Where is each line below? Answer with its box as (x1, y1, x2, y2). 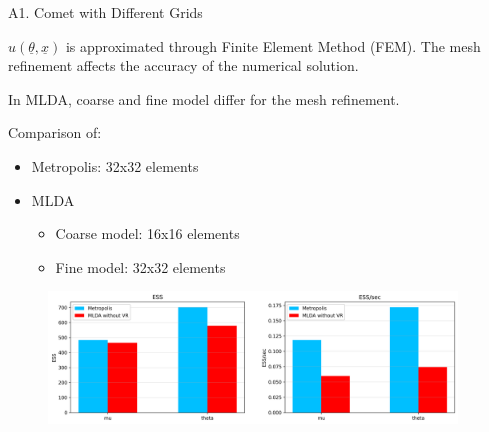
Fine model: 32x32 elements (55, 256, 226, 277)
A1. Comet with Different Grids (8, 2, 203, 22)
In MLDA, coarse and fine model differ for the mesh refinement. (8, 88, 400, 109)
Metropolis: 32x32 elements (31, 155, 199, 176)
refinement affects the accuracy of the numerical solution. (8, 55, 359, 76)
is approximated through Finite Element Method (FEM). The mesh (65, 35, 481, 56)
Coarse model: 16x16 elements (55, 223, 240, 244)
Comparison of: (8, 122, 102, 143)
